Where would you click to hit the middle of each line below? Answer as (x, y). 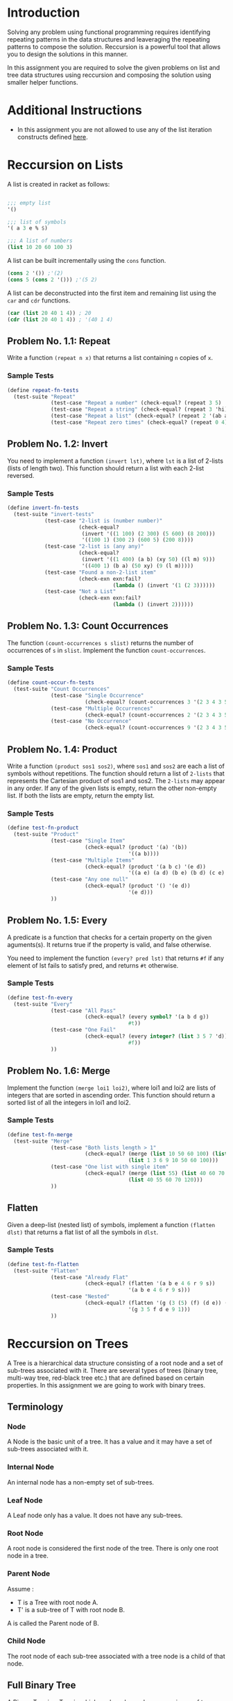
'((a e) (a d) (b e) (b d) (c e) (176, 873)
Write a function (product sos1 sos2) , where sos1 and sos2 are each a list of (116, 766)
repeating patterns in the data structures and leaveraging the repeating (109, 39)
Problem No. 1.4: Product (62, 750)
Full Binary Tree (42, 1685)
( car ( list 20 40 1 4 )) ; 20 (49, 313)
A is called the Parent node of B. (53, 1623)
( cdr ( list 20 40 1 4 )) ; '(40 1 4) (60, 319)
